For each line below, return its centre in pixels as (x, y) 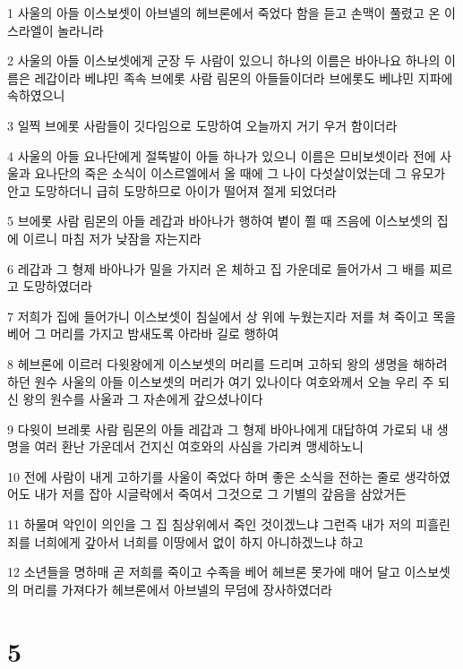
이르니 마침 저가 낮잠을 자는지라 (112, 238)
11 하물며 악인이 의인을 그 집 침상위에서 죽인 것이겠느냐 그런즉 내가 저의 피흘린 (229, 524)
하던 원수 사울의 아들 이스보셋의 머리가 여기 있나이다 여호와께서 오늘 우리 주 (221, 381)
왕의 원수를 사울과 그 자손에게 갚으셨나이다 (143, 399)
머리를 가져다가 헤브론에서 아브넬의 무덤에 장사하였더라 (177, 589)
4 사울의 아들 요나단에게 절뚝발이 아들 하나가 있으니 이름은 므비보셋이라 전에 (222, 155)
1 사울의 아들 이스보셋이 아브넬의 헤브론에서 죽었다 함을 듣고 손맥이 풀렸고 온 (224, 13)
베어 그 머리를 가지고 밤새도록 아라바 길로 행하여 (143, 334)
